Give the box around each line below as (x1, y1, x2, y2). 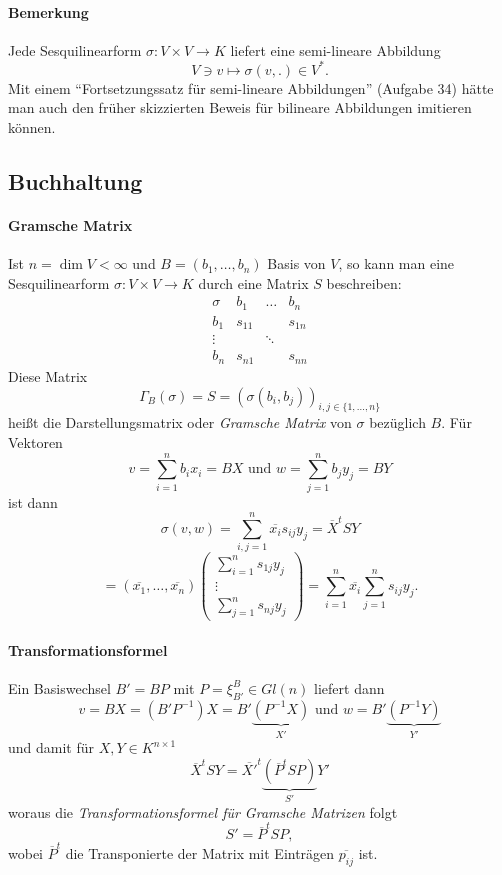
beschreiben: (326, 272, 402, 293)
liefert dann (314, 677, 385, 698)
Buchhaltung (8, 166, 143, 197)
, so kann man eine (338, 253, 455, 274)
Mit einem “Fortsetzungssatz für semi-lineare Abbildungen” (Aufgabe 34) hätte (8, 77, 494, 98)
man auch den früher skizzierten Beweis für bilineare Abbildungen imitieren (8, 97, 472, 118)
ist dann (8, 491, 58, 512)
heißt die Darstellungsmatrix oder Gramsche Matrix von (8, 412, 352, 433)
